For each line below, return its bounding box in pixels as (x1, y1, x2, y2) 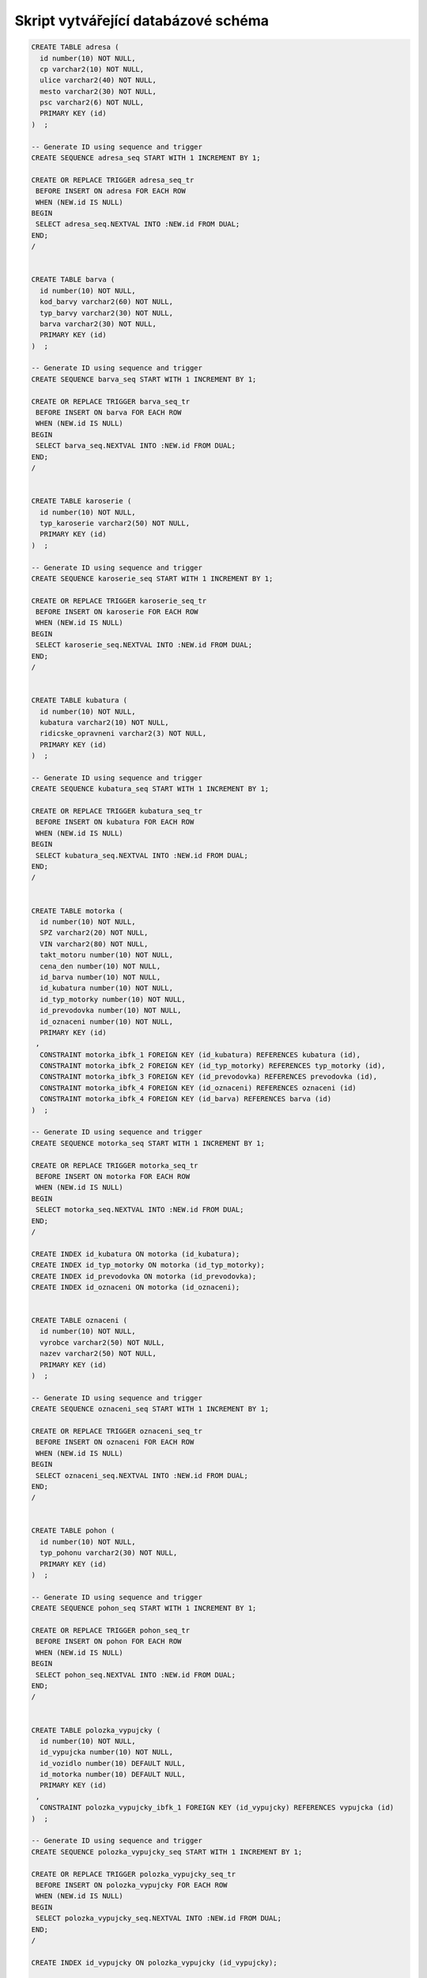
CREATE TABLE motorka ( (31, 906, 124, 915)
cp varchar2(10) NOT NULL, (40, 64, 145, 74)
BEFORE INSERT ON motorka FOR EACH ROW (36, 1172, 190, 1180)
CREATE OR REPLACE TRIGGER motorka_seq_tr (31, 1161, 198, 1170)
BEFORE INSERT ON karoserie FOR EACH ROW (36, 608, 198, 616)
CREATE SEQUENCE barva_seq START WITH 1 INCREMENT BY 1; (31, 374, 257, 384)
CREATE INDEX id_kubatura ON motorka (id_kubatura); (31, 1249, 240, 1258)
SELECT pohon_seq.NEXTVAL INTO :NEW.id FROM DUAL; (36, 1670, 236, 1679)
